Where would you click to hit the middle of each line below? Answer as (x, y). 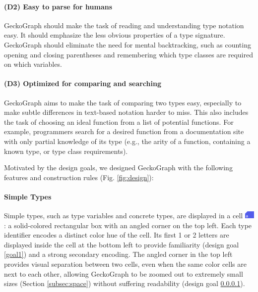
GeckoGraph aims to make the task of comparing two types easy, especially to (123, 102)
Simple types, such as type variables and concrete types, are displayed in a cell (124, 216)
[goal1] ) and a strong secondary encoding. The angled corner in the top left (118, 254)
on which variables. (33, 64)
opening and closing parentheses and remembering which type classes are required (129, 54)
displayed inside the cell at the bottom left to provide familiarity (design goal (122, 244)
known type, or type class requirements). (66, 151)
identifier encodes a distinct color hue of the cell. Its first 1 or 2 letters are (117, 235)
